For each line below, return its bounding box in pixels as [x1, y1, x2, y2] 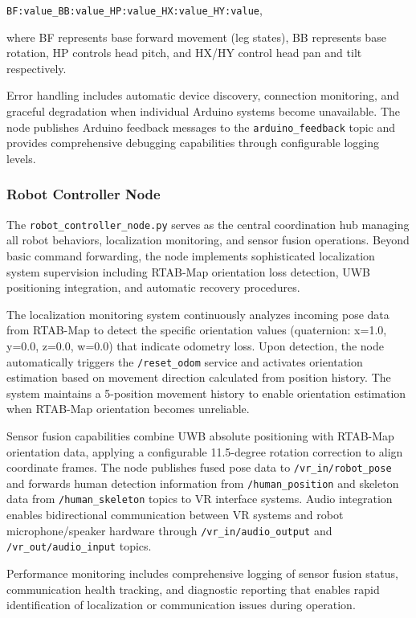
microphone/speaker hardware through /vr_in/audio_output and [6, 522, 332, 538]
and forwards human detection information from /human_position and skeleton [6, 474, 399, 491]
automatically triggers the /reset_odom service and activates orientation [6, 353, 363, 370]
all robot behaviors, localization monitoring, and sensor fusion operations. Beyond [6, 231, 410, 248]
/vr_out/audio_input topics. [6, 538, 152, 555]
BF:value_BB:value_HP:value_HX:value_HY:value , [6, 2, 263, 18]
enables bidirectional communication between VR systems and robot [6, 506, 344, 523]
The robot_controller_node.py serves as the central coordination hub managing [6, 215, 410, 232]
